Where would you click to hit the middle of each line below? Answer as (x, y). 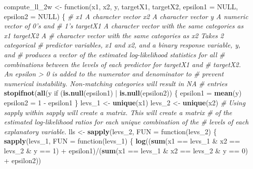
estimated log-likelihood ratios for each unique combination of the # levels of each (126, 122)
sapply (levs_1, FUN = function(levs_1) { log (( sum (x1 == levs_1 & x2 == (122, 141)
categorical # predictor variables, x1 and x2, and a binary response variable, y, (122, 45)
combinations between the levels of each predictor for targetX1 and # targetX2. (123, 64)
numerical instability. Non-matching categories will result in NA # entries (116, 83)
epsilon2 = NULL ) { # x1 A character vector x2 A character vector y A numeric (126, 16)
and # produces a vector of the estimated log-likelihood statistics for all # (114, 54)
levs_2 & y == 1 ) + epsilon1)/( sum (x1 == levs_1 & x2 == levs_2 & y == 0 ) (126, 150)
